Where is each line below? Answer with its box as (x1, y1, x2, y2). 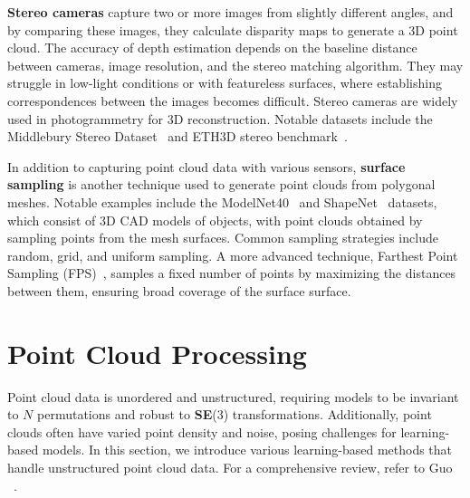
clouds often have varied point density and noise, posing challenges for (7, 422, 397, 441)
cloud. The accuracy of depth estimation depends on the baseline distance (7, 38, 417, 57)
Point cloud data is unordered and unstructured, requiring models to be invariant (7, 387, 459, 406)
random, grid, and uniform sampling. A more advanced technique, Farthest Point (7, 245, 458, 264)
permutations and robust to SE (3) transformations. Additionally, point (37, 405, 432, 424)
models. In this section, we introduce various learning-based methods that (42, 440, 453, 459)
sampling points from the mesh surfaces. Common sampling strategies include (7, 228, 438, 247)
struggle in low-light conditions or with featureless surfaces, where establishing (7, 73, 442, 92)
